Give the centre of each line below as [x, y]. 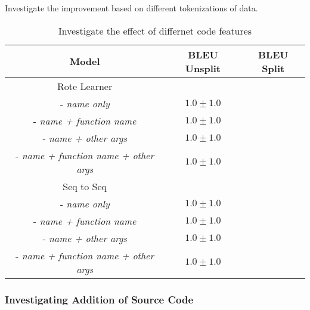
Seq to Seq [85, 186]
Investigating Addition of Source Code [99, 299]
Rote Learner [85, 86]
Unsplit [203, 68]
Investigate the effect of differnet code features [155, 30]
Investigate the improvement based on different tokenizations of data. [131, 8]
